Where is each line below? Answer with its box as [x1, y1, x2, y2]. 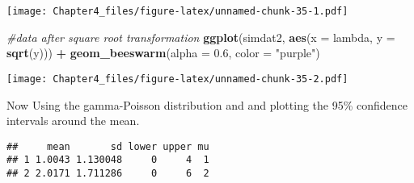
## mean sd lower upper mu [6, 140, 209, 152]
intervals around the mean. [6, 112, 140, 129]
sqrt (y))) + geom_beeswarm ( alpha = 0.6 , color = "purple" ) [6, 44, 320, 61]
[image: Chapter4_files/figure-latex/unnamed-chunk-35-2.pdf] [6, 73, 349, 85]
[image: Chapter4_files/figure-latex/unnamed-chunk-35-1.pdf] [6, 6, 349, 17]
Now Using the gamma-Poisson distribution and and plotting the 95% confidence [6, 96, 408, 113]
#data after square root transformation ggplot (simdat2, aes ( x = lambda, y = [6, 28, 395, 45]
